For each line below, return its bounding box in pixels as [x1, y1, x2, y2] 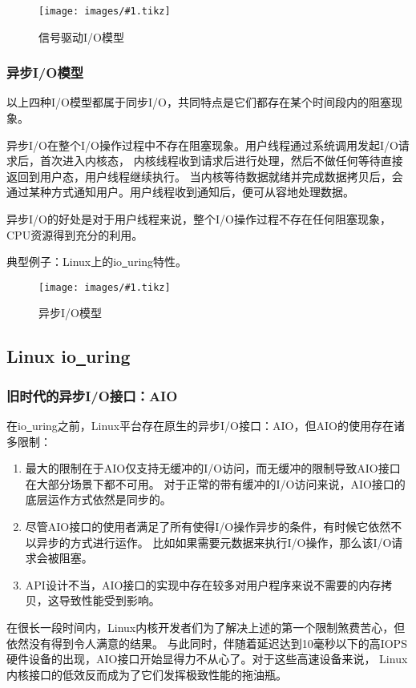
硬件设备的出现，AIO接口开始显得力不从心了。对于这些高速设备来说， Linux [6, 650, 408, 667]
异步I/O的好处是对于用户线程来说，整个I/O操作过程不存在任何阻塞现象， [6, 211, 391, 227]
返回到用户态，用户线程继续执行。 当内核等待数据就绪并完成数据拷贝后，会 [6, 167, 403, 184]
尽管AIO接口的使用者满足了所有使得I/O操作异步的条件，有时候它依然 [25, 518, 391, 535]
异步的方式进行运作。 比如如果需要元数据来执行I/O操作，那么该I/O [36, 533, 392, 550]
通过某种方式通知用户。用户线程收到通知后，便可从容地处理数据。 [6, 183, 354, 200]
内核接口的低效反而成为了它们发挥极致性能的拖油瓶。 [6, 666, 287, 682]
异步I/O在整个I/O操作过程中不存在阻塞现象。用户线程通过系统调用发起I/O [6, 136, 398, 153]
